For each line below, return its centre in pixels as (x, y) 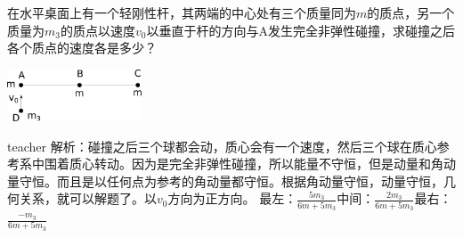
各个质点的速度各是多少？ (82, 48)
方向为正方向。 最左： (232, 198)
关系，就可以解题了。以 (88, 198)
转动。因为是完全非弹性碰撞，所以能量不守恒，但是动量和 (262, 164)
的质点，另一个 (411, 12)
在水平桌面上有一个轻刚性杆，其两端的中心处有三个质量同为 (182, 12)
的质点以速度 (97, 30)
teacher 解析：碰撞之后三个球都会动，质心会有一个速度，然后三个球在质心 (222, 146)
